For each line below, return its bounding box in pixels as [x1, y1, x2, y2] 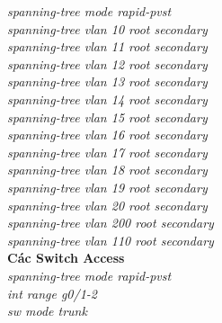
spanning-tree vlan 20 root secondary [7, 195, 208, 214]
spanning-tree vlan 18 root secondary [7, 160, 208, 179]
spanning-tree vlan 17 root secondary [7, 142, 208, 161]
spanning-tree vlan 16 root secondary [7, 125, 208, 144]
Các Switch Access [7, 248, 125, 267]
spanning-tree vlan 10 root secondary [7, 19, 208, 38]
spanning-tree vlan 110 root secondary [7, 230, 214, 249]
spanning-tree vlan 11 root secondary [7, 37, 208, 56]
